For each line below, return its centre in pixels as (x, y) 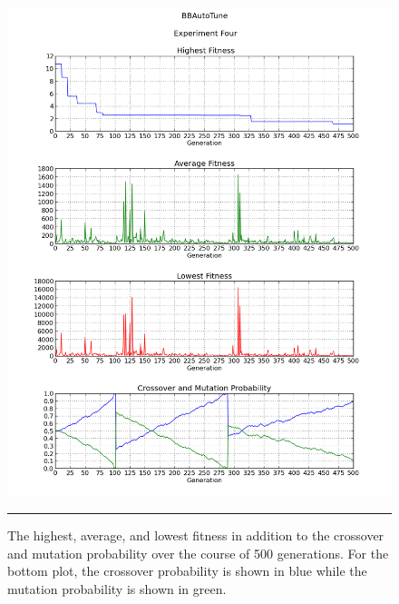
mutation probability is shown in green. (117, 589)
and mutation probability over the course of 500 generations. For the (198, 553)
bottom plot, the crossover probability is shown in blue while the (187, 571)
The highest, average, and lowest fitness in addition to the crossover (196, 535)
